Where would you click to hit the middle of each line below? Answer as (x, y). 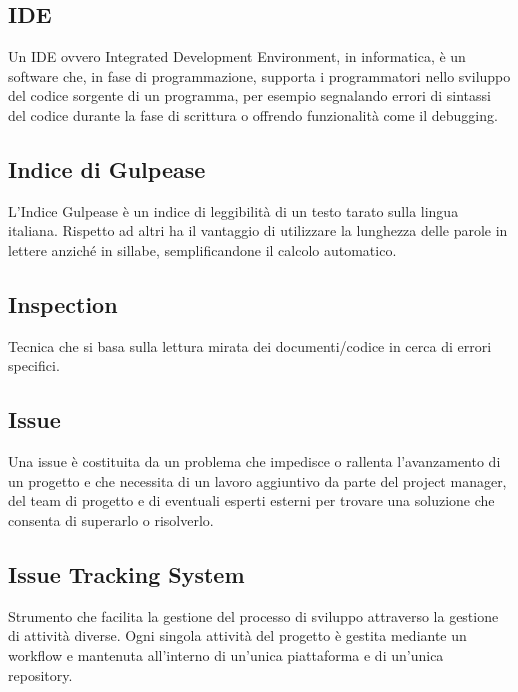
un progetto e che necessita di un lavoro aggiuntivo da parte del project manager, (257, 480)
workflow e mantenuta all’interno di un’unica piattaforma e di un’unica (226, 654)
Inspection (63, 303)
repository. (40, 674)
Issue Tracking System (126, 573)
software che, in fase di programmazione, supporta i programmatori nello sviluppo (259, 75)
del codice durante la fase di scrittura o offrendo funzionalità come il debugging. (253, 114)
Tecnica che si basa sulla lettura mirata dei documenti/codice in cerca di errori (250, 345)
